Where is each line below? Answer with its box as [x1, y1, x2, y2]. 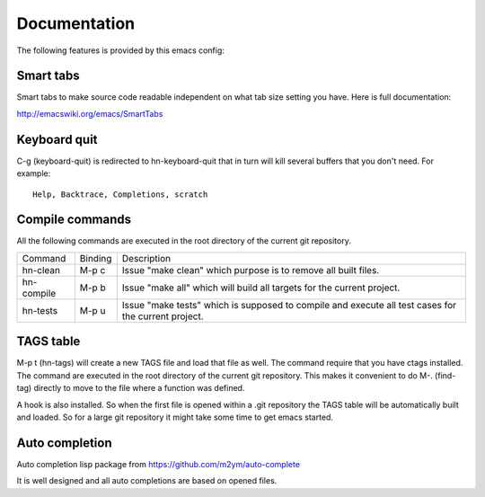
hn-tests [22, 304, 58, 316]
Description [121, 252, 171, 264]
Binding [79, 252, 112, 264]
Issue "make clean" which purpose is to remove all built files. [121, 263, 380, 276]
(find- [434, 369, 456, 381]
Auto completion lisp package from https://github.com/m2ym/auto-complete [16, 458, 301, 469]
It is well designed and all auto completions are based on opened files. [16, 475, 278, 486]
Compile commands [16, 212, 132, 227]
